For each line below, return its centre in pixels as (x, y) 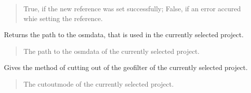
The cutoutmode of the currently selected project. (98, 83)
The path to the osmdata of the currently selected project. (111, 51)
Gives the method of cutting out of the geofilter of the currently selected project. (126, 67)
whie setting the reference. (63, 18)
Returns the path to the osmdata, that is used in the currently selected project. (124, 35)
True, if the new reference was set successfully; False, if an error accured (132, 8)
